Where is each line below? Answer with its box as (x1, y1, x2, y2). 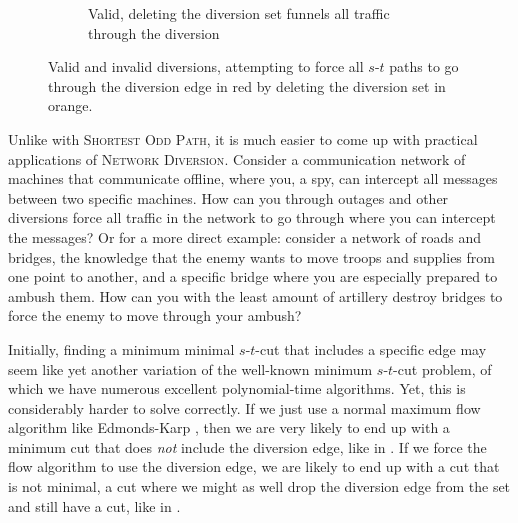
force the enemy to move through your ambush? (8, 305, 302, 326)
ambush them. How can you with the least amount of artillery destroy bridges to (8, 285, 503, 306)
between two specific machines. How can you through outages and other (8, 187, 449, 208)
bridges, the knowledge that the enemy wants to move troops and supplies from (8, 246, 495, 267)
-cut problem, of (393, 358, 492, 379)
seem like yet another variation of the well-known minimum (8, 358, 373, 379)
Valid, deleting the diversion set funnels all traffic (88, 3, 390, 23)
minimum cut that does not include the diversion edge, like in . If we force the (8, 436, 487, 457)
